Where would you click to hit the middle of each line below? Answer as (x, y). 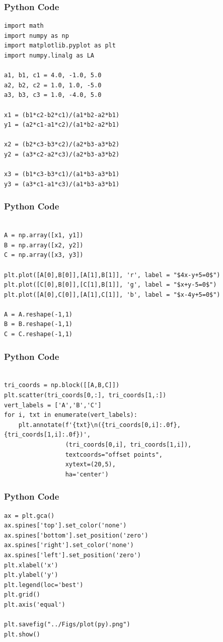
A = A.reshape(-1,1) (39, 314)
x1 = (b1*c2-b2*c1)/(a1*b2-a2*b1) (62, 115)
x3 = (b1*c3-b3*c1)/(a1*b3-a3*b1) (62, 174)
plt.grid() (22, 595)
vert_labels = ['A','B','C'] (53, 405)
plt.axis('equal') (35, 604)
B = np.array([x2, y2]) (44, 245)
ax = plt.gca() (29, 516)
